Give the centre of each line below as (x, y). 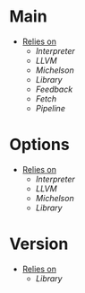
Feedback (54, 89)
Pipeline (50, 108)
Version (39, 244)
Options (39, 145)
